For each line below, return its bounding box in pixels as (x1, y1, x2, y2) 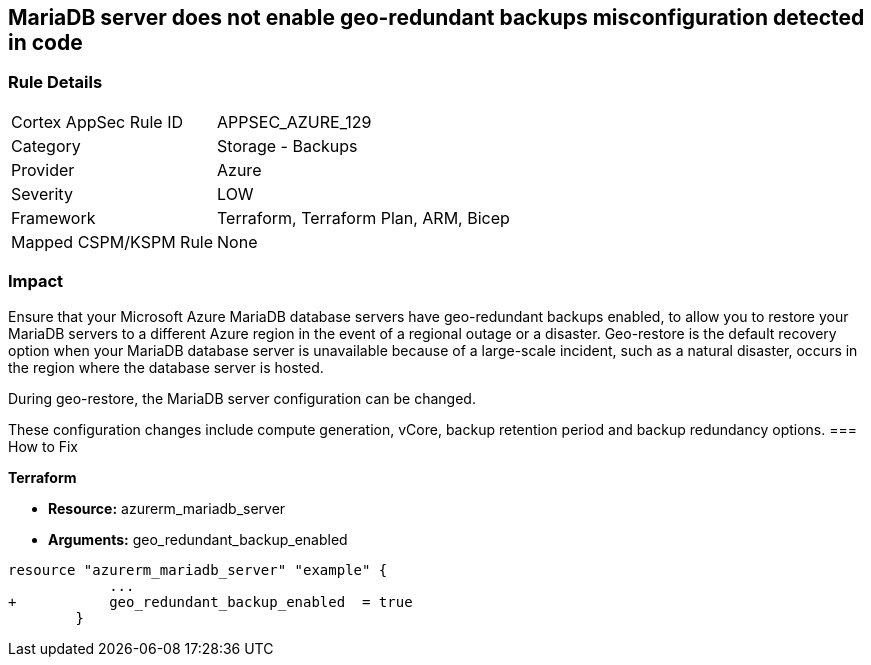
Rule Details (8, 72, 103, 93)
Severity (11, 183, 73, 204)
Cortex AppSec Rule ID (11, 111, 184, 132)
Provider (11, 159, 75, 180)
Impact (8, 271, 64, 292)
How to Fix (8, 437, 79, 455)
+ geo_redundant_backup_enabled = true (8, 593, 413, 610)
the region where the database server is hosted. (8, 358, 324, 376)
